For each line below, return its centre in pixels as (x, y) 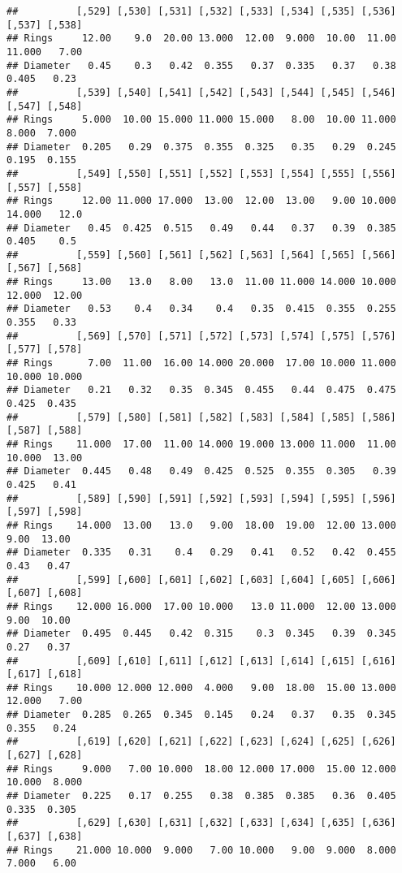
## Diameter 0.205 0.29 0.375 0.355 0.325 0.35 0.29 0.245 (201, 147)
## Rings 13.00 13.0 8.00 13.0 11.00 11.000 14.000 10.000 (201, 282)
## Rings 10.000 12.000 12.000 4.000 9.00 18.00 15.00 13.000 (201, 687)
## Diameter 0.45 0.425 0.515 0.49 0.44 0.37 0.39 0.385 (201, 228)
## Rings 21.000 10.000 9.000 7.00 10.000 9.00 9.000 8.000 (201, 850)
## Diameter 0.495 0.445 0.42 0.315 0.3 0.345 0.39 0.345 (201, 634)
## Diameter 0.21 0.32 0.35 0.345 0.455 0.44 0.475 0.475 (201, 390)
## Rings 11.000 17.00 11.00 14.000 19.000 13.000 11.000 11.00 (201, 444)
